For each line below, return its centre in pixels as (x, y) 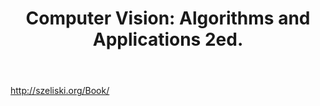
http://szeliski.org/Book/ (60, 91)
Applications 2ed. (168, 39)
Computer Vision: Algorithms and (168, 18)
